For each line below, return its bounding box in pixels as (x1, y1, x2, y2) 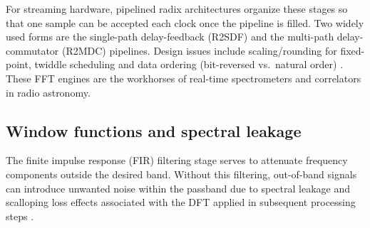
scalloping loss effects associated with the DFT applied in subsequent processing (6, 195, 356, 210)
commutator (6, 43, 59, 58)
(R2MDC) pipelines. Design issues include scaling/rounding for (61, 43, 337, 58)
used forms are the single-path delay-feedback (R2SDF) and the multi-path (6, 29, 334, 44)
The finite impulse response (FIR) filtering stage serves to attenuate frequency (6, 153, 348, 168)
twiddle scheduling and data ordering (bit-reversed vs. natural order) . (34, 57, 344, 72)
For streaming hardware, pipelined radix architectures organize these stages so (6, 1, 348, 16)
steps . (6, 208, 34, 223)
